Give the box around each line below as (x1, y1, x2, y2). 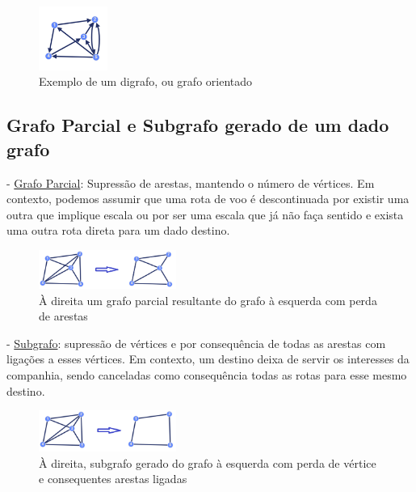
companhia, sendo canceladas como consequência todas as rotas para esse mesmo (6, 366, 407, 383)
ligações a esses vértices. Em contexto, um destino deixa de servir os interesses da (6, 350, 410, 367)
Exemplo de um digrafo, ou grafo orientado (39, 73, 253, 90)
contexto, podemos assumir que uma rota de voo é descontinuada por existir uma (6, 190, 410, 207)
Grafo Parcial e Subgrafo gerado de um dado (6, 112, 389, 138)
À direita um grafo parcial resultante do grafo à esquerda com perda (39, 291, 377, 308)
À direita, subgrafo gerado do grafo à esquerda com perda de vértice (39, 454, 376, 471)
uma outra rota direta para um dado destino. (6, 222, 230, 239)
